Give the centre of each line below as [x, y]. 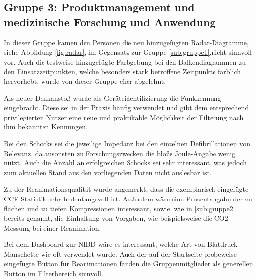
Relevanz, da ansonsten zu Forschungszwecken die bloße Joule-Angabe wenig [120, 153]
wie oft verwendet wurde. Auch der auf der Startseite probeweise [139, 254]
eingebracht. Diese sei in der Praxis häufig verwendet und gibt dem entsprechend [127, 107]
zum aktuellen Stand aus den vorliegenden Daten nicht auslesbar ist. [108, 172]
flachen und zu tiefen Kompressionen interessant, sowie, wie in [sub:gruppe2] [120, 208]
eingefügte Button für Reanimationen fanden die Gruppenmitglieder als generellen [128, 263]
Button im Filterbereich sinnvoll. [54, 273]
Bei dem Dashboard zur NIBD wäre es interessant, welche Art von [105, 244]
